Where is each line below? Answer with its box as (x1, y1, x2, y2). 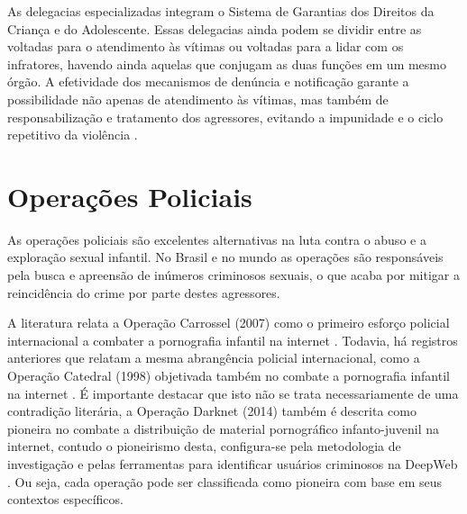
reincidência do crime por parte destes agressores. (7, 283, 280, 302)
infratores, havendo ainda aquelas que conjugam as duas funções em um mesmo (7, 54, 447, 73)
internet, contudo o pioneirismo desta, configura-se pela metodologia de (7, 437, 401, 455)
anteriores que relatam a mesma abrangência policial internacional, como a (7, 348, 420, 367)
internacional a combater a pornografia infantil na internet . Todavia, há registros (7, 330, 458, 349)
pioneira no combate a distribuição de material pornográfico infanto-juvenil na (7, 419, 440, 437)
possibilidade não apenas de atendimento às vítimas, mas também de (7, 89, 389, 108)
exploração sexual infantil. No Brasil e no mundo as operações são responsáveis (7, 248, 444, 266)
